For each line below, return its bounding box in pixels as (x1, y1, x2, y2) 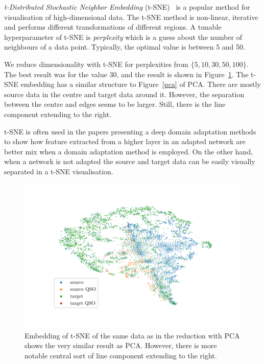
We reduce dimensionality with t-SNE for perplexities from (4, 58, 189, 69)
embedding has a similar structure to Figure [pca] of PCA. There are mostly (20, 79, 261, 89)
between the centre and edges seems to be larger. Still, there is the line (4, 99, 226, 109)
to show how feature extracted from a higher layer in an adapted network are (4, 136, 246, 147)
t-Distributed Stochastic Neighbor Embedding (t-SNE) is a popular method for (4, 2, 250, 12)
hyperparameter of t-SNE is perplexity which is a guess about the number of (4, 31, 243, 42)
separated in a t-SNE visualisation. (4, 166, 113, 176)
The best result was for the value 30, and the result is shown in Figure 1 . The (4, 69, 249, 79)
